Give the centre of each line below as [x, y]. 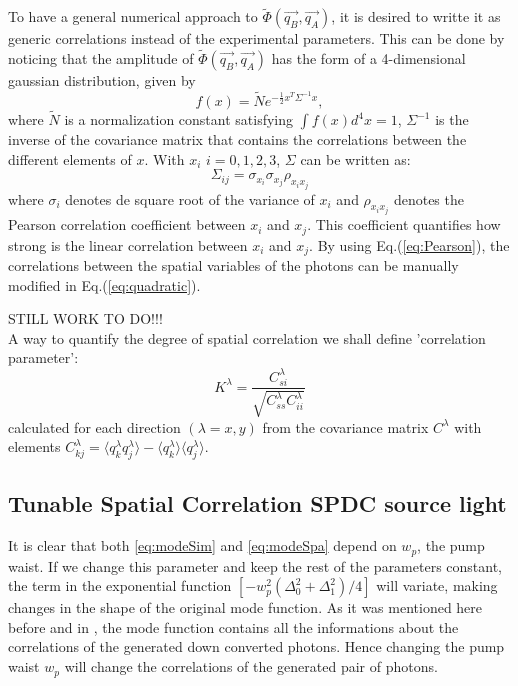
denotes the [428, 198]
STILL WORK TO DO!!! [85, 318]
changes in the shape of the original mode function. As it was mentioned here [245, 607]
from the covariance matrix [345, 426]
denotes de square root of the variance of [190, 198]
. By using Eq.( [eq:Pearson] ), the [409, 244]
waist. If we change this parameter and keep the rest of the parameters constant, [255, 565]
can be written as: [355, 158]
